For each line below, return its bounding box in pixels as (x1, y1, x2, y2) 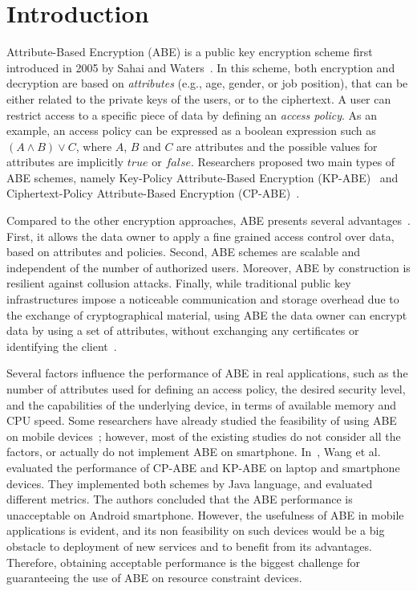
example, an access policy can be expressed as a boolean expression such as (6, 122, 376, 139)
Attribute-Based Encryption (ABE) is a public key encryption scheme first (6, 43, 373, 60)
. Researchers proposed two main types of (191, 153, 395, 170)
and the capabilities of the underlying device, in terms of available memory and (6, 396, 397, 413)
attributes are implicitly (6, 153, 124, 170)
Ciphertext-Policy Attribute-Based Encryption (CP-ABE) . (6, 185, 300, 202)
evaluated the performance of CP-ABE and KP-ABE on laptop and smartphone (6, 459, 400, 475)
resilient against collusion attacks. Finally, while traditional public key (6, 275, 351, 291)
